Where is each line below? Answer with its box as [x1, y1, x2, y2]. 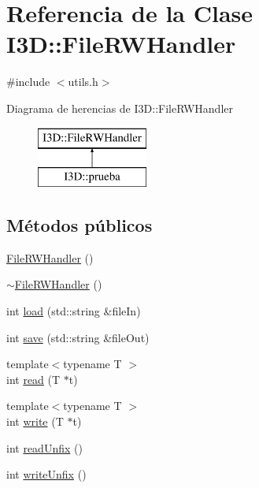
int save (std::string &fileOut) [6, 329, 150, 345]
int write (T [6, 413, 64, 430]
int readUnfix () [6, 439, 83, 456]
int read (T [6, 371, 61, 387]
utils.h [68, 73, 98, 90]
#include [6, 73, 50, 90]
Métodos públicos [6, 213, 153, 237]
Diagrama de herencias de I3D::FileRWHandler [6, 99, 233, 116]
